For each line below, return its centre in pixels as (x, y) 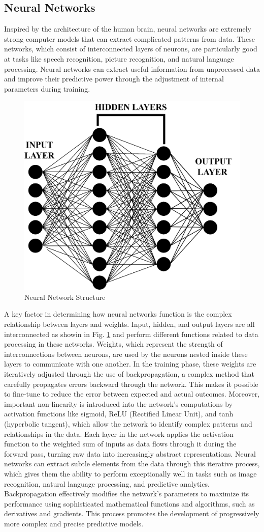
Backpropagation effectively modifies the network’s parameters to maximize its (127, 494)
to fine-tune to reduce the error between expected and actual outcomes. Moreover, (132, 394)
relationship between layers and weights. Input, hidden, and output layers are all (129, 324)
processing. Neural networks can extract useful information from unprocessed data (132, 68)
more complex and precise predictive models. (74, 523)
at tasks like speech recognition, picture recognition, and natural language (119, 58)
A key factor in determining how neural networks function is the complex (118, 314)
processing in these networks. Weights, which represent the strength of (113, 344)
